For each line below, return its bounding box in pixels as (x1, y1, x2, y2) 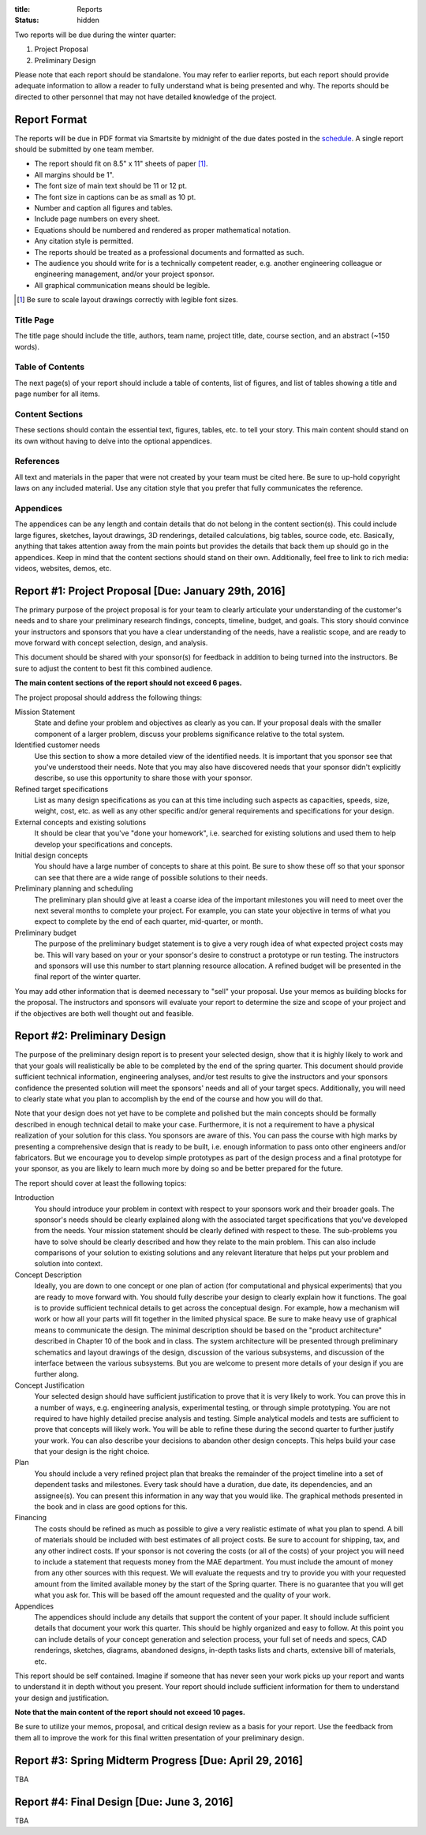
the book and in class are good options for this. (34, 1502, 189, 1512)
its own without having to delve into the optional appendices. (14, 436, 212, 446)
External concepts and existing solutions (14, 817, 147, 827)
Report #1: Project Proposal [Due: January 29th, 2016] (14, 584, 286, 597)
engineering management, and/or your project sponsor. (34, 269, 215, 279)
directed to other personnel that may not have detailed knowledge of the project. (14, 92, 277, 102)
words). (14, 342, 39, 351)
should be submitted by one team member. (14, 144, 155, 154)
